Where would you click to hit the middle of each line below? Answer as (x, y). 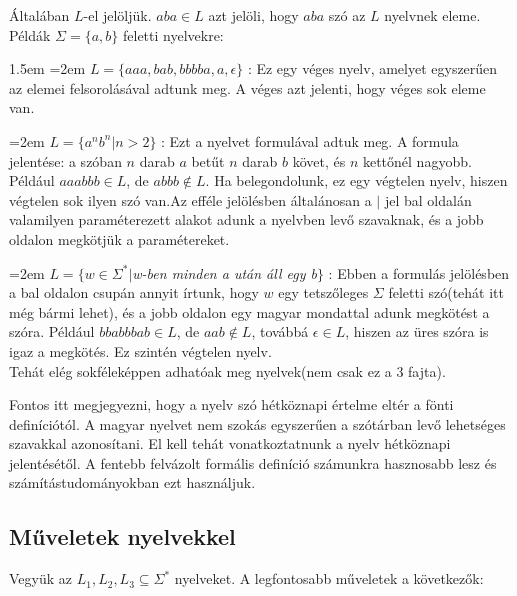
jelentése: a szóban (65, 160)
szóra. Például (52, 331)
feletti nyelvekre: (173, 34)
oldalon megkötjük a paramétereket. (119, 238)
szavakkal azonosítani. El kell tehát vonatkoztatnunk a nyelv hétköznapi (230, 443)
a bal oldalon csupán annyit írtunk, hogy (134, 292)
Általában (39, 15)
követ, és (319, 160)
